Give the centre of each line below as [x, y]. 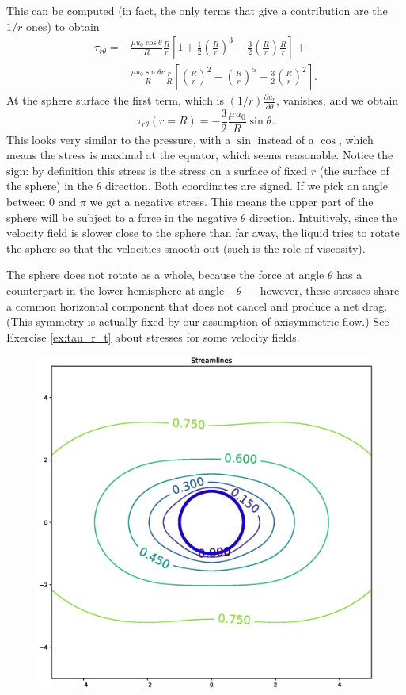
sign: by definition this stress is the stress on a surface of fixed [157, 170]
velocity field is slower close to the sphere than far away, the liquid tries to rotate [203, 233]
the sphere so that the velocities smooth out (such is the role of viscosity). [186, 248]
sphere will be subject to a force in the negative [122, 217]
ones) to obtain [63, 26]
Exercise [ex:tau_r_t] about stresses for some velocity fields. [153, 336]
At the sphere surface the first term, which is [115, 100]
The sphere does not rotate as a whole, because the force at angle [165, 275]
